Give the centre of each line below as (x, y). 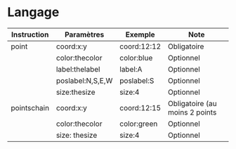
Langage (33, 12)
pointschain (30, 108)
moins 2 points (192, 112)
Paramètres (84, 34)
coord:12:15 (140, 108)
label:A (131, 69)
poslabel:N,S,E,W (84, 80)
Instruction (30, 34)
